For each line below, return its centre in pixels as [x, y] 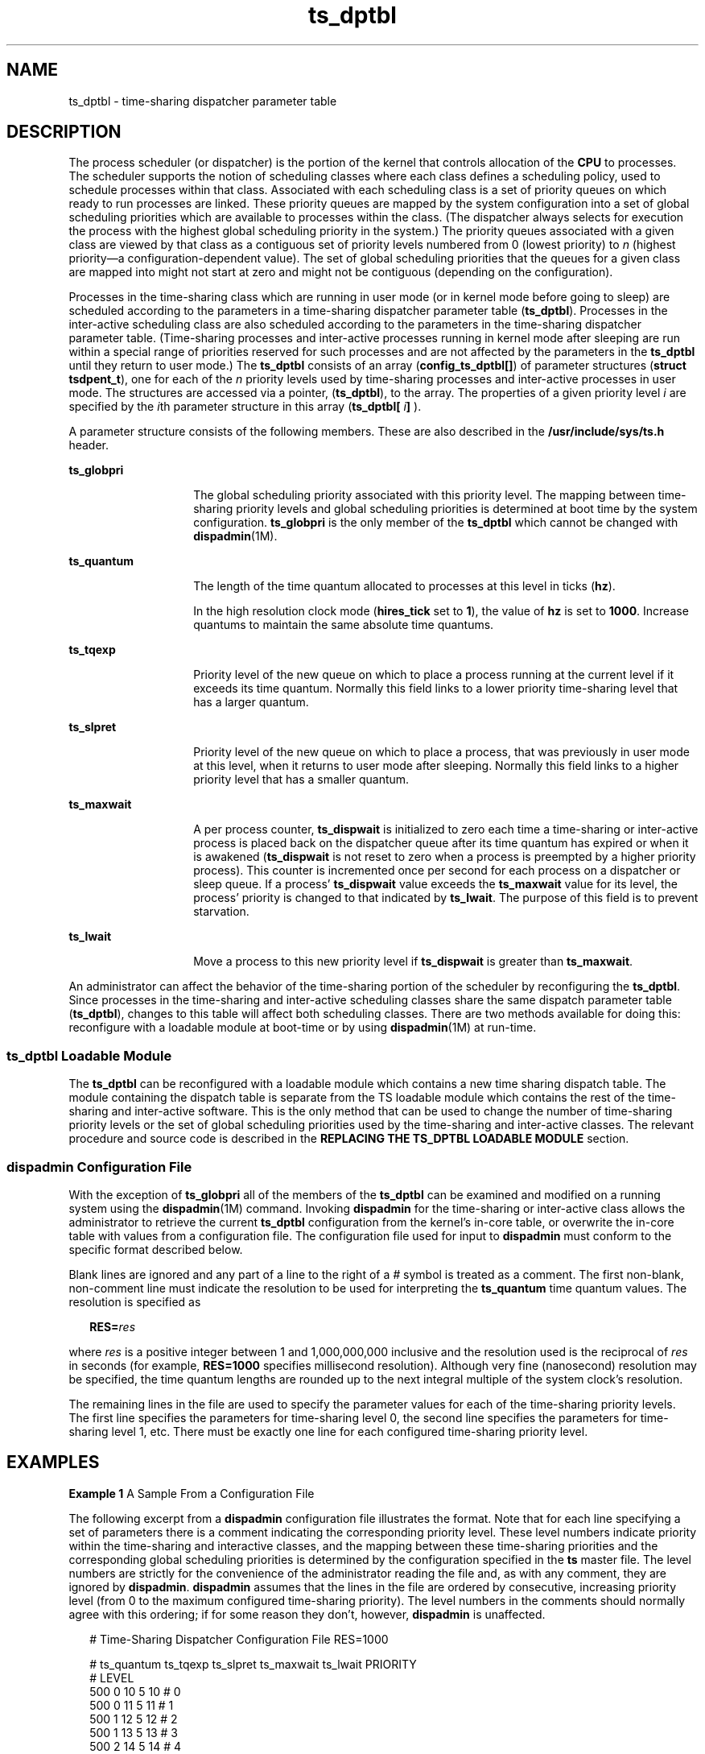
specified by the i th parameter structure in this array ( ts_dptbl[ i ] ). [245, 407]
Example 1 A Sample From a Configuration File [192, 1493]
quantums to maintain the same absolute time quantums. [344, 625]
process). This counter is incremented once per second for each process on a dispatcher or [437, 871]
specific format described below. [156, 1249]
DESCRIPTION [64, 132]
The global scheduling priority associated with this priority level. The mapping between [424, 495]
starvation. [221, 912]
